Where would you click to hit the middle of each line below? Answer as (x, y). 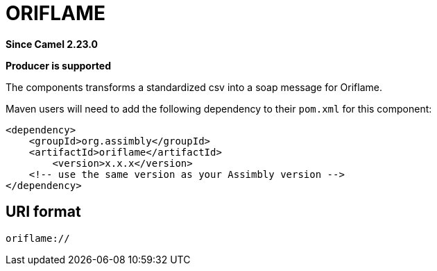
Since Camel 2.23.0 (52, 44)
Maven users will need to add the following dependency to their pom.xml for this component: (219, 108)
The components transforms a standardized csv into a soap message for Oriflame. (194, 87)
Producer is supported (59, 65)
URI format (43, 212)
